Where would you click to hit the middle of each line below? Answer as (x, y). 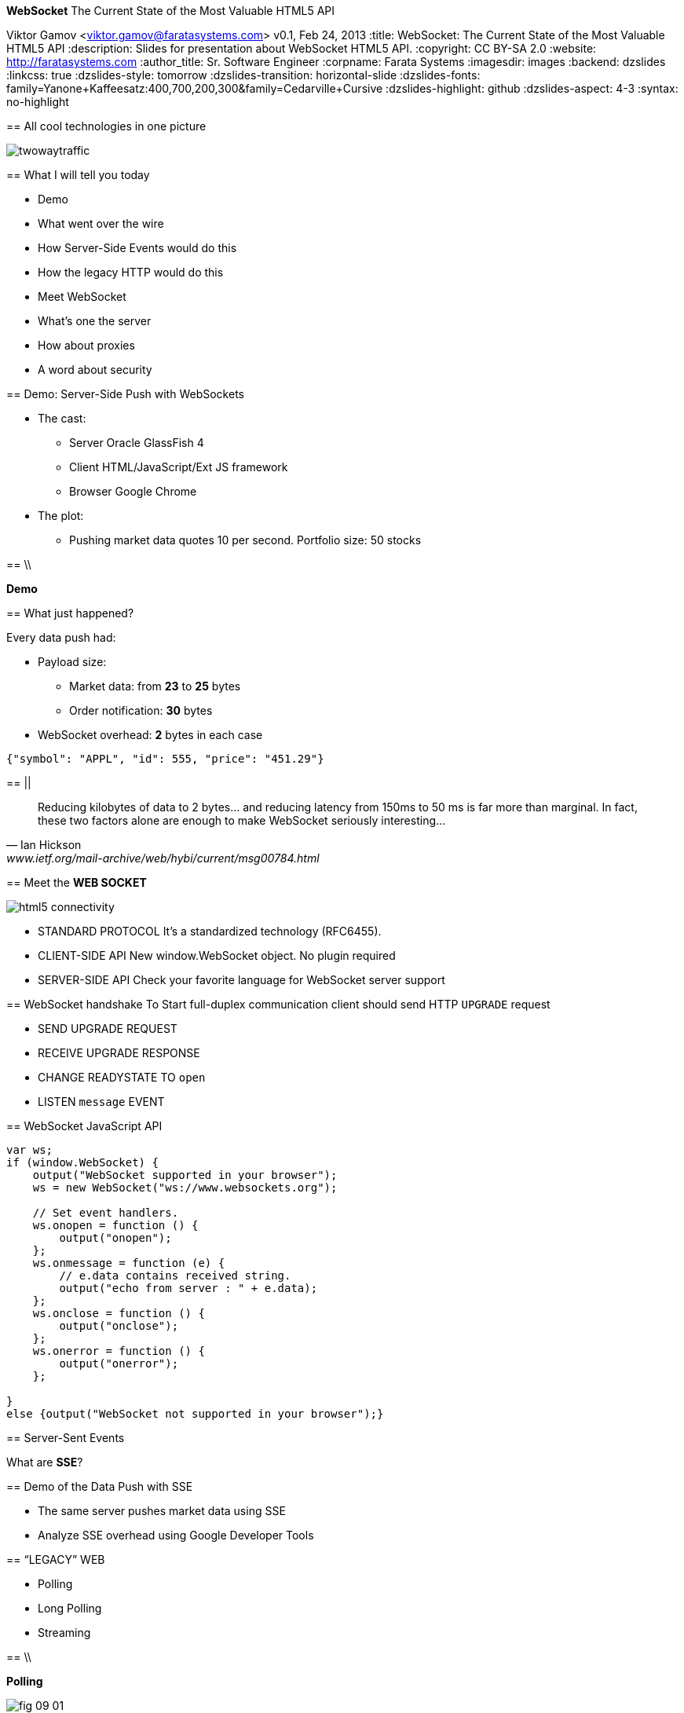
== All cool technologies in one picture (106, 126)
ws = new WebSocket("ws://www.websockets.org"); (185, 1188)
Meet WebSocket (82, 296)
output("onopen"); (115, 1238)
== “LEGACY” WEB (56, 1559)
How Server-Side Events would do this (137, 248)
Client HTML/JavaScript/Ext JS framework (179, 467)
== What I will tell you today (78, 175)
